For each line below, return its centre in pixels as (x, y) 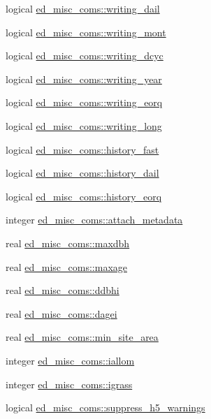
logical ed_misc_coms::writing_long (84, 125)
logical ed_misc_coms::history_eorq (84, 196)
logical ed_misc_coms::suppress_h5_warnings (105, 407)
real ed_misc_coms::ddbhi (63, 290)
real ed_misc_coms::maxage (66, 266)
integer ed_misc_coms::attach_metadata (94, 220)
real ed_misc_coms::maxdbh (68, 243)
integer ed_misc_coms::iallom (70, 360)
